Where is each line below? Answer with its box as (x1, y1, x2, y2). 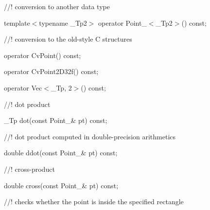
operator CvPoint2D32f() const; (4, 66, 99, 76)
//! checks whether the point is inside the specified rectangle (4, 196, 184, 207)
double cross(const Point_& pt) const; (4, 180, 119, 190)
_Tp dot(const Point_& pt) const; (4, 115, 107, 125)
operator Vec (4, 82, 42, 92)
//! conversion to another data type (4, 1, 110, 11)
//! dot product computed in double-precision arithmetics (4, 131, 176, 141)
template (4, 17, 30, 28)
